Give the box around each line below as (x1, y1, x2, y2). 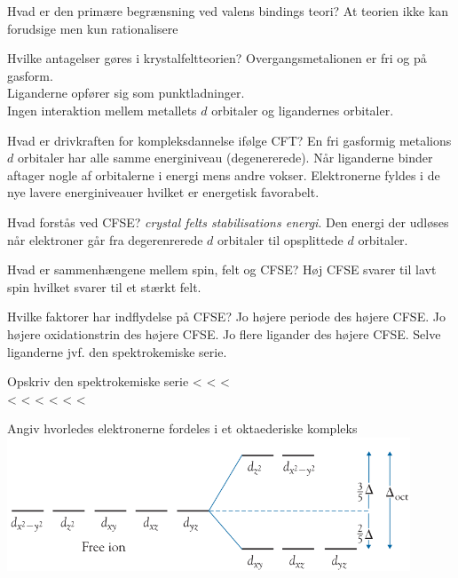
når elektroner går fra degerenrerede (7, 230, 203, 249)
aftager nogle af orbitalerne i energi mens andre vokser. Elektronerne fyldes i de (7, 165, 440, 184)
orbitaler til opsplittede (217, 230, 343, 249)
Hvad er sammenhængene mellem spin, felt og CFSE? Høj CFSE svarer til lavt (7, 260, 437, 279)
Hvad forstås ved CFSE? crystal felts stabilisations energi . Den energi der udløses (7, 212, 449, 231)
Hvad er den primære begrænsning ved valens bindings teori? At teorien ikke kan (7, 2, 449, 20)
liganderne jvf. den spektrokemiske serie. (7, 342, 227, 360)
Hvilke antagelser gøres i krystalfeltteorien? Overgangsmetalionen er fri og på (7, 49, 427, 67)
